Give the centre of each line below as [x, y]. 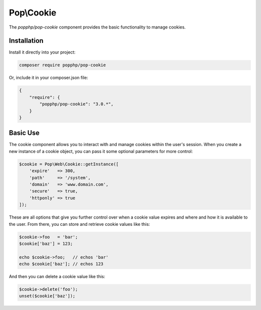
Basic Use [24, 133]
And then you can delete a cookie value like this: [57, 277]
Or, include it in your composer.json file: [49, 78]
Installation [26, 41]
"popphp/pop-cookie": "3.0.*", [76, 104]
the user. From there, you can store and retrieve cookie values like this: [80, 224]
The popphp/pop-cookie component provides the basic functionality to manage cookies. [97, 27]
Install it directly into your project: [42, 52]
